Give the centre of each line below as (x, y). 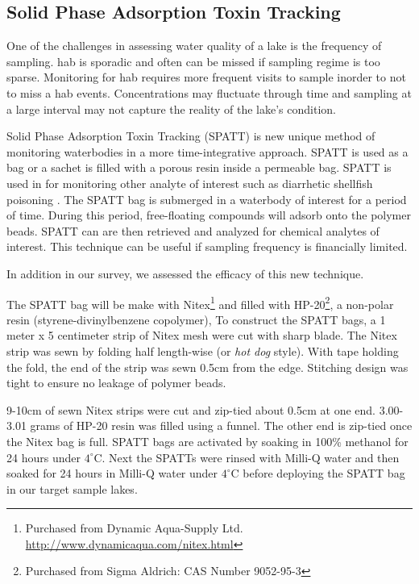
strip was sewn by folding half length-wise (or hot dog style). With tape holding (203, 350)
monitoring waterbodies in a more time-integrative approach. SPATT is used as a (207, 151)
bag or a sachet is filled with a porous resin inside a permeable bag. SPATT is (199, 167)
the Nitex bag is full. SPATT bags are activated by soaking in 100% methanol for (207, 441)
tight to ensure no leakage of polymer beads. (116, 383)
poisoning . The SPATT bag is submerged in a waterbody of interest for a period (207, 199)
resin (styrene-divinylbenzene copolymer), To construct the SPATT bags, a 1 (196, 319)
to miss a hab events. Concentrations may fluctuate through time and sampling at (209, 92)
